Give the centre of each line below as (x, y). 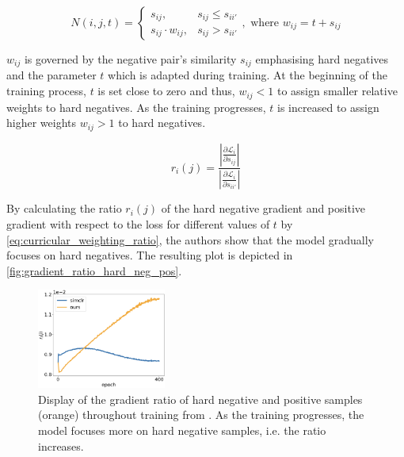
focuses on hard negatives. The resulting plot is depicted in (150, 255)
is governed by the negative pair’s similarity (130, 59)
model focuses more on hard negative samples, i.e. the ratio (182, 430)
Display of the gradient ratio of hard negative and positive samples (200, 399)
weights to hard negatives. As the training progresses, (136, 107)
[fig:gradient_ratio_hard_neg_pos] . (94, 270)
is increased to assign (328, 107)
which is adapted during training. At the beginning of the (248, 75)
